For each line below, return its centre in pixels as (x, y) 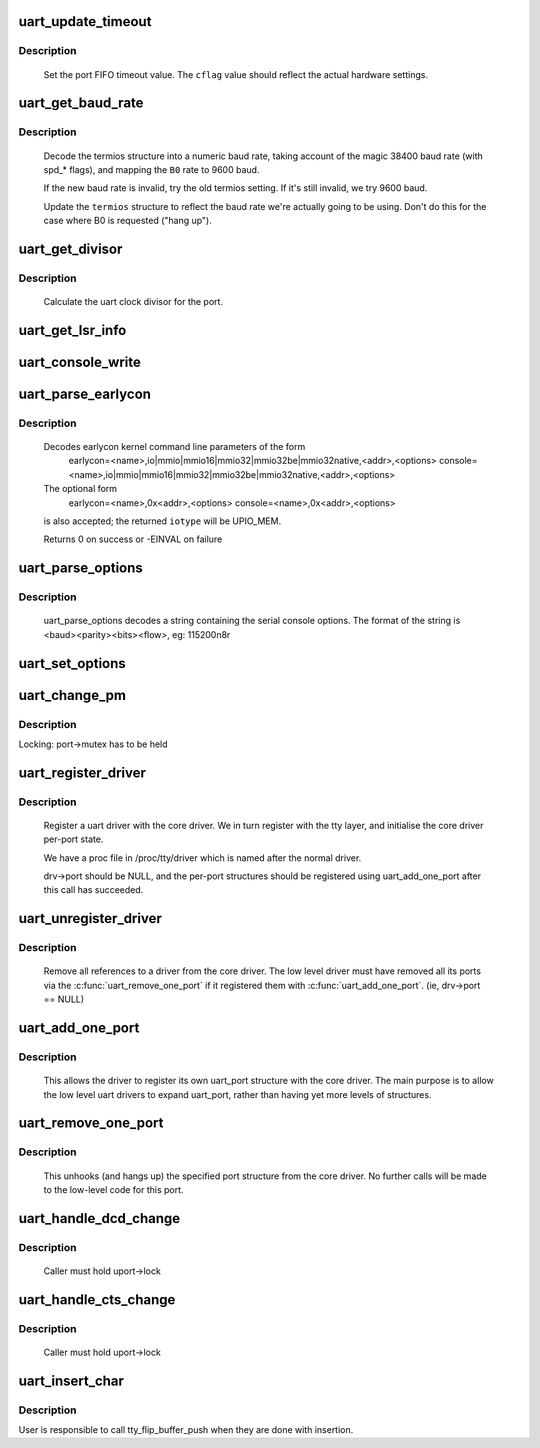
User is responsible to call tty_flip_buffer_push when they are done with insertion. (186, 1430)
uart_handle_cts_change (97, 1299)
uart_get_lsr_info (72, 330)
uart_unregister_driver (90, 918)
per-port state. (73, 839)
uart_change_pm (72, 695)
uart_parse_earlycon (85, 393)
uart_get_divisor (70, 248)
